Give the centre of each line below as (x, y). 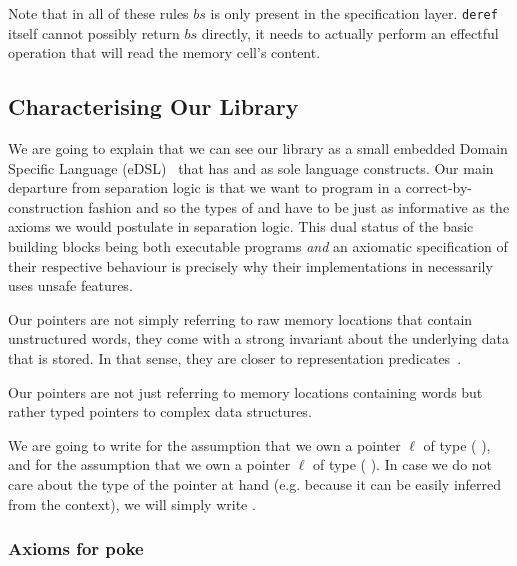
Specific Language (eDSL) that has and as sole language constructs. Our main (251, 167)
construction (46, 206)
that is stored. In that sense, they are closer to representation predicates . (235, 357)
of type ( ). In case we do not (403, 464)
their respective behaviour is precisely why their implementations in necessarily (250, 265)
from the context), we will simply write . (132, 503)
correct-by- (439, 187)
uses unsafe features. (70, 285)
